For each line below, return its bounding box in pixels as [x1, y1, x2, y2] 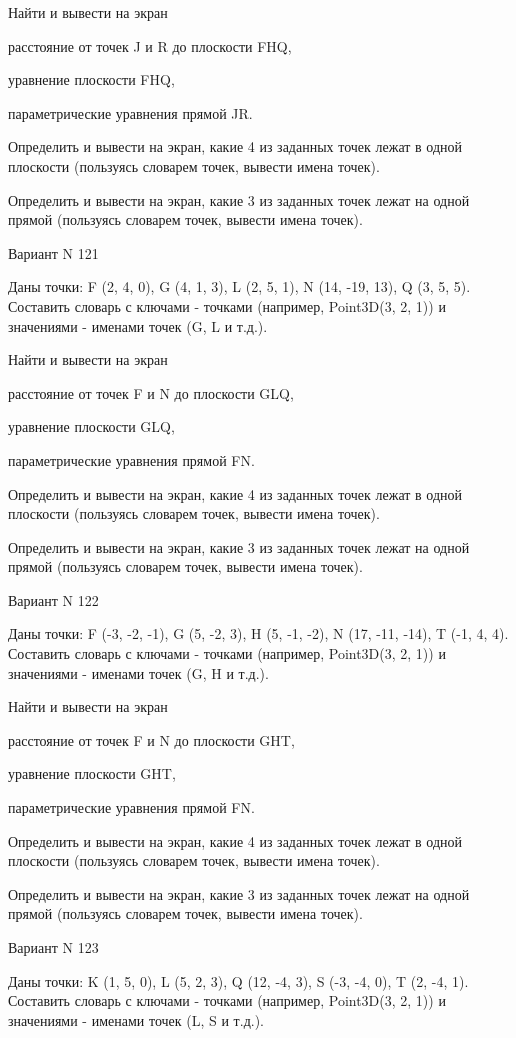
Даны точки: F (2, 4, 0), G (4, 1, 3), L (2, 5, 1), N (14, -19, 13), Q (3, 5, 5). [8, 276, 471, 297]
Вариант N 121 [8, 242, 99, 263]
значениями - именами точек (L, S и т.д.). [8, 1009, 264, 1030]
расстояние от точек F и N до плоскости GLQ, [8, 382, 294, 403]
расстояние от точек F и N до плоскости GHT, [8, 729, 295, 750]
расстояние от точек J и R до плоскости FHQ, [8, 35, 292, 56]
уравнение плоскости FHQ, [8, 69, 175, 90]
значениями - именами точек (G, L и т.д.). [8, 315, 268, 336]
